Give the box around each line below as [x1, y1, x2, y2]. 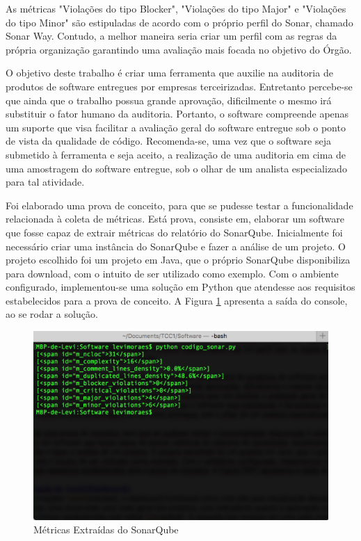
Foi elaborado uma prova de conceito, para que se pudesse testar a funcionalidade [6, 197, 353, 212]
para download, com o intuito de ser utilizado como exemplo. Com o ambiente [6, 266, 339, 280]
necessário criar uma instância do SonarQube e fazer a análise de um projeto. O [6, 239, 346, 253]
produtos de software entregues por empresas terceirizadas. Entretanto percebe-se [6, 79, 353, 93]
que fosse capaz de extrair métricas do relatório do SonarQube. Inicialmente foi [6, 225, 343, 239]
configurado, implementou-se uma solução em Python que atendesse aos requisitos [6, 280, 355, 294]
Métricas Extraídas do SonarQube [33, 522, 179, 537]
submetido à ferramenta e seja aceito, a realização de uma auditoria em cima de [6, 147, 346, 161]
